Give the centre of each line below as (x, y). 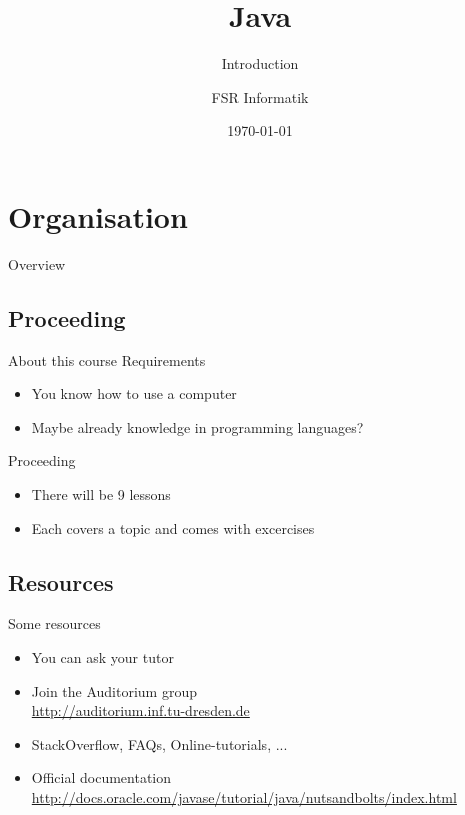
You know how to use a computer (134, 393)
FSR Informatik (260, 96)
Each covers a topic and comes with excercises (173, 527)
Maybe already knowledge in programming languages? (197, 426)
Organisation (98, 215)
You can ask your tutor (102, 657)
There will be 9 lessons (101, 494)
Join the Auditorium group (114, 690)
